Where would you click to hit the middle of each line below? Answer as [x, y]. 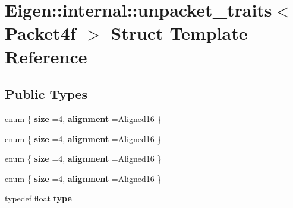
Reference [46, 56]
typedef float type [38, 198]
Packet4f [40, 33]
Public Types [46, 94]
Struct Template [179, 33]
